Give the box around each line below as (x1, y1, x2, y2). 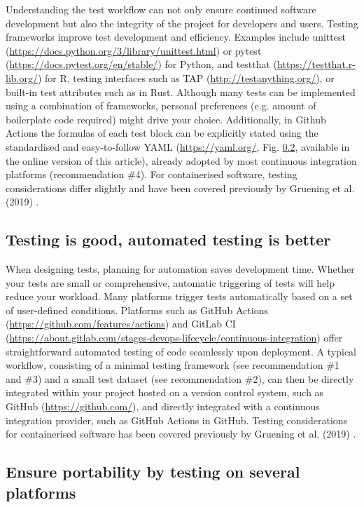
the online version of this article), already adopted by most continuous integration (6, 153, 357, 168)
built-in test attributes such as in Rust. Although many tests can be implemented (6, 84, 356, 99)
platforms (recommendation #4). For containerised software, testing (6, 167, 297, 182)
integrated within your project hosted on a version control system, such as (6, 385, 324, 400)
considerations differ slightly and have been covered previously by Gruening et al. (6, 180, 355, 195)
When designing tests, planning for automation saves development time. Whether (6, 262, 355, 276)
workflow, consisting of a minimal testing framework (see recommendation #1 (6, 358, 339, 372)
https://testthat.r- (277, 57, 356, 72)
